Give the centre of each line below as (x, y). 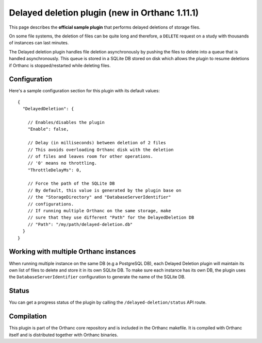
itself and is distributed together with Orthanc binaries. (64, 335)
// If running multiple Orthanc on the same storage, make (99, 211)
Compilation (28, 317)
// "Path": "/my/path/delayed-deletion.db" (80, 224)
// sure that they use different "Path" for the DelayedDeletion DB (111, 218)
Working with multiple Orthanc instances (72, 252)
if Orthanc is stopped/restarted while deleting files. (60, 65)
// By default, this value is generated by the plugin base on (104, 190)
